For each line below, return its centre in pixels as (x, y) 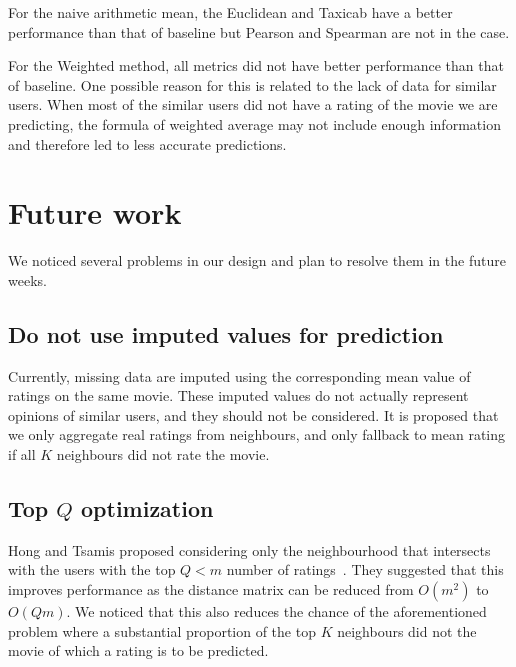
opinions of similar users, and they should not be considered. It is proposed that (253, 414)
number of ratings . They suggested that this (365, 569)
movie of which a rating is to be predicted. (138, 650)
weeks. (27, 279)
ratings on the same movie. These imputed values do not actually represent (238, 395)
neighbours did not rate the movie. (163, 454)
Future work (95, 212)
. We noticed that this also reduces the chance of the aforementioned (276, 611)
